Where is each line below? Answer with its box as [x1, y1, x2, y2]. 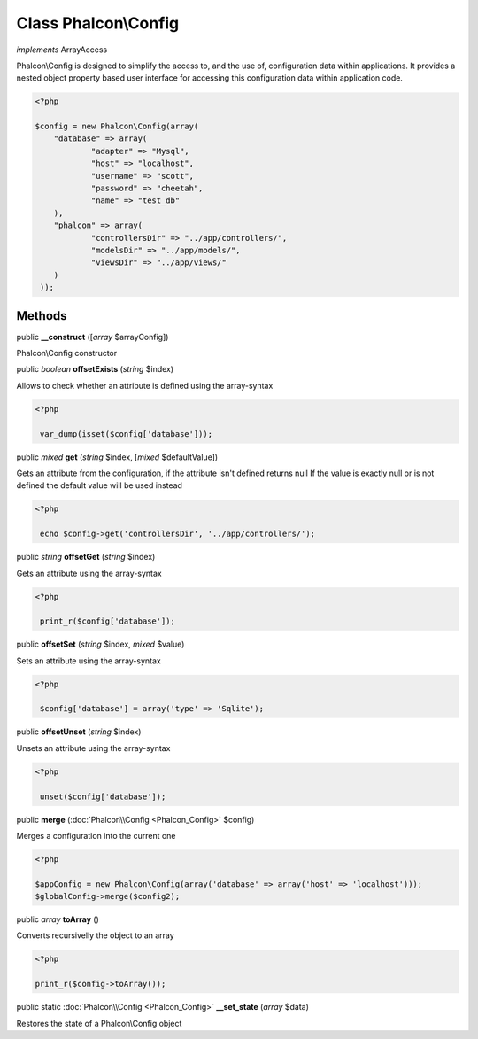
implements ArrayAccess [16, 44, 108, 55]
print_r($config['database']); [40, 616, 176, 626]
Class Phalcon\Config [16, 13, 180, 33]
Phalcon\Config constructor [16, 348, 118, 359]
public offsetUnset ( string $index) [16, 726, 142, 737]
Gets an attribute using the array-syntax [16, 568, 163, 578]
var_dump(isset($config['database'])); [40, 429, 212, 438]
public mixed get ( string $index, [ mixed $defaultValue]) [16, 452, 219, 462]
